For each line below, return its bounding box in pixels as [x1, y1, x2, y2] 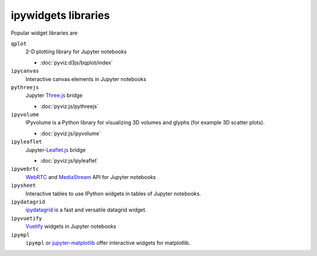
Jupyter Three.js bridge [25, 92, 83, 99]
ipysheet [11, 182, 36, 189]
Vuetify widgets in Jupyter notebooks [25, 223, 117, 230]
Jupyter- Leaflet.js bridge [25, 146, 86, 153]
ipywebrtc [11, 166, 39, 173]
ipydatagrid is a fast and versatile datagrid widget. [25, 206, 147, 214]
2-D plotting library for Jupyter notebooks [25, 48, 127, 55]
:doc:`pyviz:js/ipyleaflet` [40, 157, 99, 164]
